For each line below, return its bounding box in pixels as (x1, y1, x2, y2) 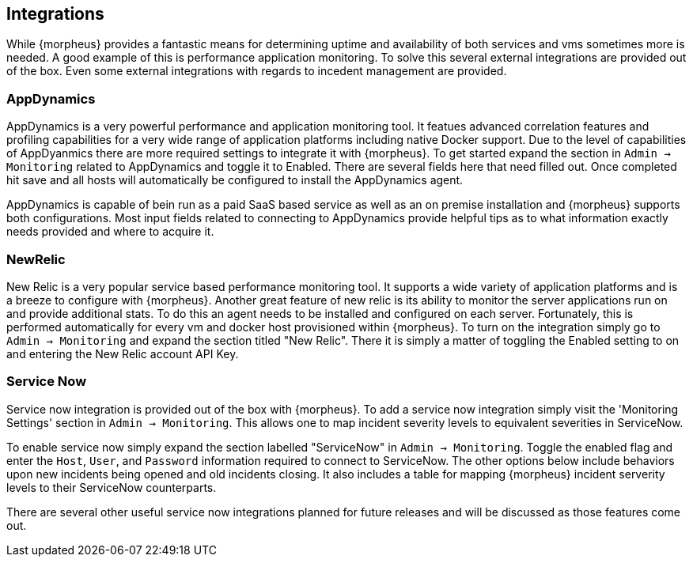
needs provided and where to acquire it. (6, 225, 214, 239)
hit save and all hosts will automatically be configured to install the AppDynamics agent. (6, 173, 464, 187)
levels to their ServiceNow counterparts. (6, 480, 217, 494)
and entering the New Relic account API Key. (6, 346, 239, 361)
